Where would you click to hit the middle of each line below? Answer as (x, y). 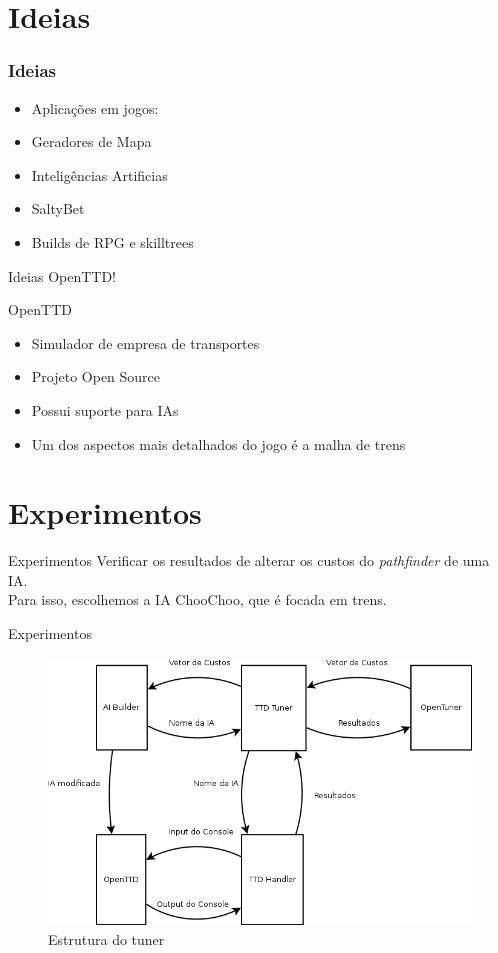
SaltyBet (58, 208)
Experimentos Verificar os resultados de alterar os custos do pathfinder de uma (249, 560)
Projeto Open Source (96, 376)
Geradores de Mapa (91, 141)
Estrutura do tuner (106, 938)
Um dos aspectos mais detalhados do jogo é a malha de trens (218, 443)
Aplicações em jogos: (95, 107)
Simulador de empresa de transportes (145, 342)
